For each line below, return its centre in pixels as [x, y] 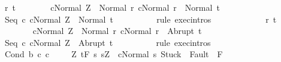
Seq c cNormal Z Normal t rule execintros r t [140, 19]
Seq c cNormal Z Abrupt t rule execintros [108, 42]
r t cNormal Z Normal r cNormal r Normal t [112, 7]
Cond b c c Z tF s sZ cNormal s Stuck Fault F [114, 54]
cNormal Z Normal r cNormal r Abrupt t [117, 31]
